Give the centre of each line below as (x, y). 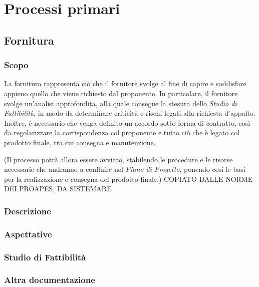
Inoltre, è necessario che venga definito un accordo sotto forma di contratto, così (127, 122)
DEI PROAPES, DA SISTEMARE (58, 189)
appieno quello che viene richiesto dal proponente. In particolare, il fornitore (121, 93)
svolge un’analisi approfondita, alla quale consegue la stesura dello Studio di (120, 103)
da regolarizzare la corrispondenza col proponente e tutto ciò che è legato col (122, 132)
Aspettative (28, 234)
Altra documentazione (50, 280)
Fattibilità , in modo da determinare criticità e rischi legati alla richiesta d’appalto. (130, 113)
